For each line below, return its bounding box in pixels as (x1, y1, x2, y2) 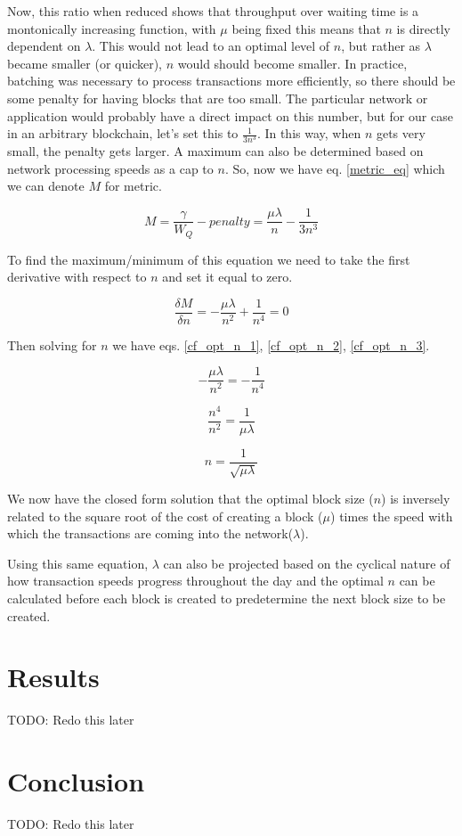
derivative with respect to (7, 267, 147, 286)
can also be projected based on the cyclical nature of (163, 553, 450, 572)
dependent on (7, 37, 81, 55)
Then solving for (7, 335, 97, 354)
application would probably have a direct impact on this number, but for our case (7, 106, 453, 125)
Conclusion (7, 763, 145, 799)
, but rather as (341, 37, 421, 55)
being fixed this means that (231, 19, 381, 37)
